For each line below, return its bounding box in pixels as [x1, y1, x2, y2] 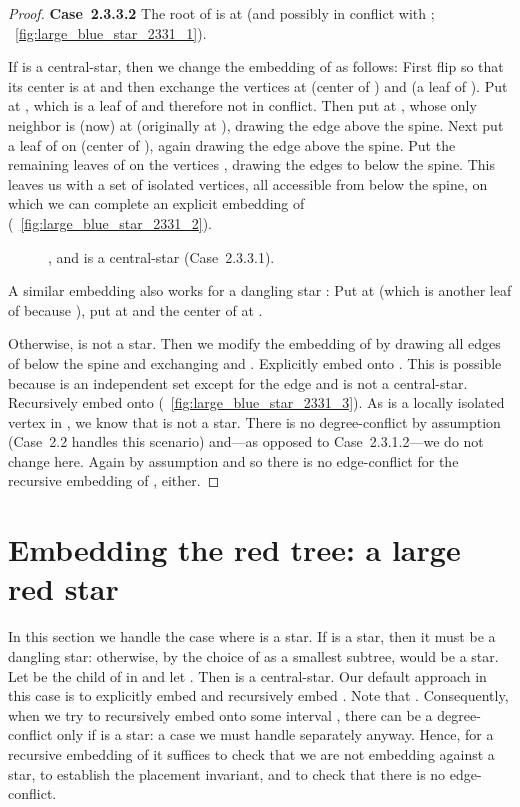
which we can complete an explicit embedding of [8, 193, 305, 214]
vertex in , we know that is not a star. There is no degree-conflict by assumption [8, 411, 501, 432]
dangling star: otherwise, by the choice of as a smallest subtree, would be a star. [8, 645, 499, 666]
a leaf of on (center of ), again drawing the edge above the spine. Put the [8, 134, 456, 155]
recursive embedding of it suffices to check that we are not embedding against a [8, 743, 495, 764]
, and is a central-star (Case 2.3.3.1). [48, 246, 275, 267]
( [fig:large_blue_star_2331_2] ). [8, 212, 212, 233]
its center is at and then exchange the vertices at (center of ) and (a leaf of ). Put [8, 75, 508, 96]
